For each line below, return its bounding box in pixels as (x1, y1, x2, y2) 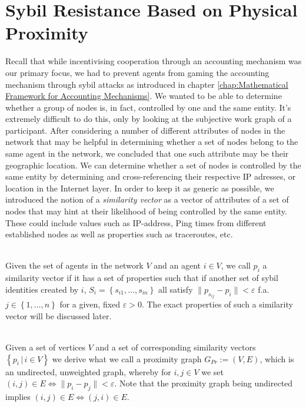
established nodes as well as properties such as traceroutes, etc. (5, 228, 233, 240)
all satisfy (158, 283, 193, 295)
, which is (260, 352, 294, 365)
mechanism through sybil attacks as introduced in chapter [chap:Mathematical (5, 78, 288, 90)
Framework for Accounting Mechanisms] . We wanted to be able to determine (5, 90, 282, 102)
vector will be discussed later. (5, 309, 112, 322)
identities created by (5, 283, 79, 295)
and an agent (154, 259, 201, 272)
